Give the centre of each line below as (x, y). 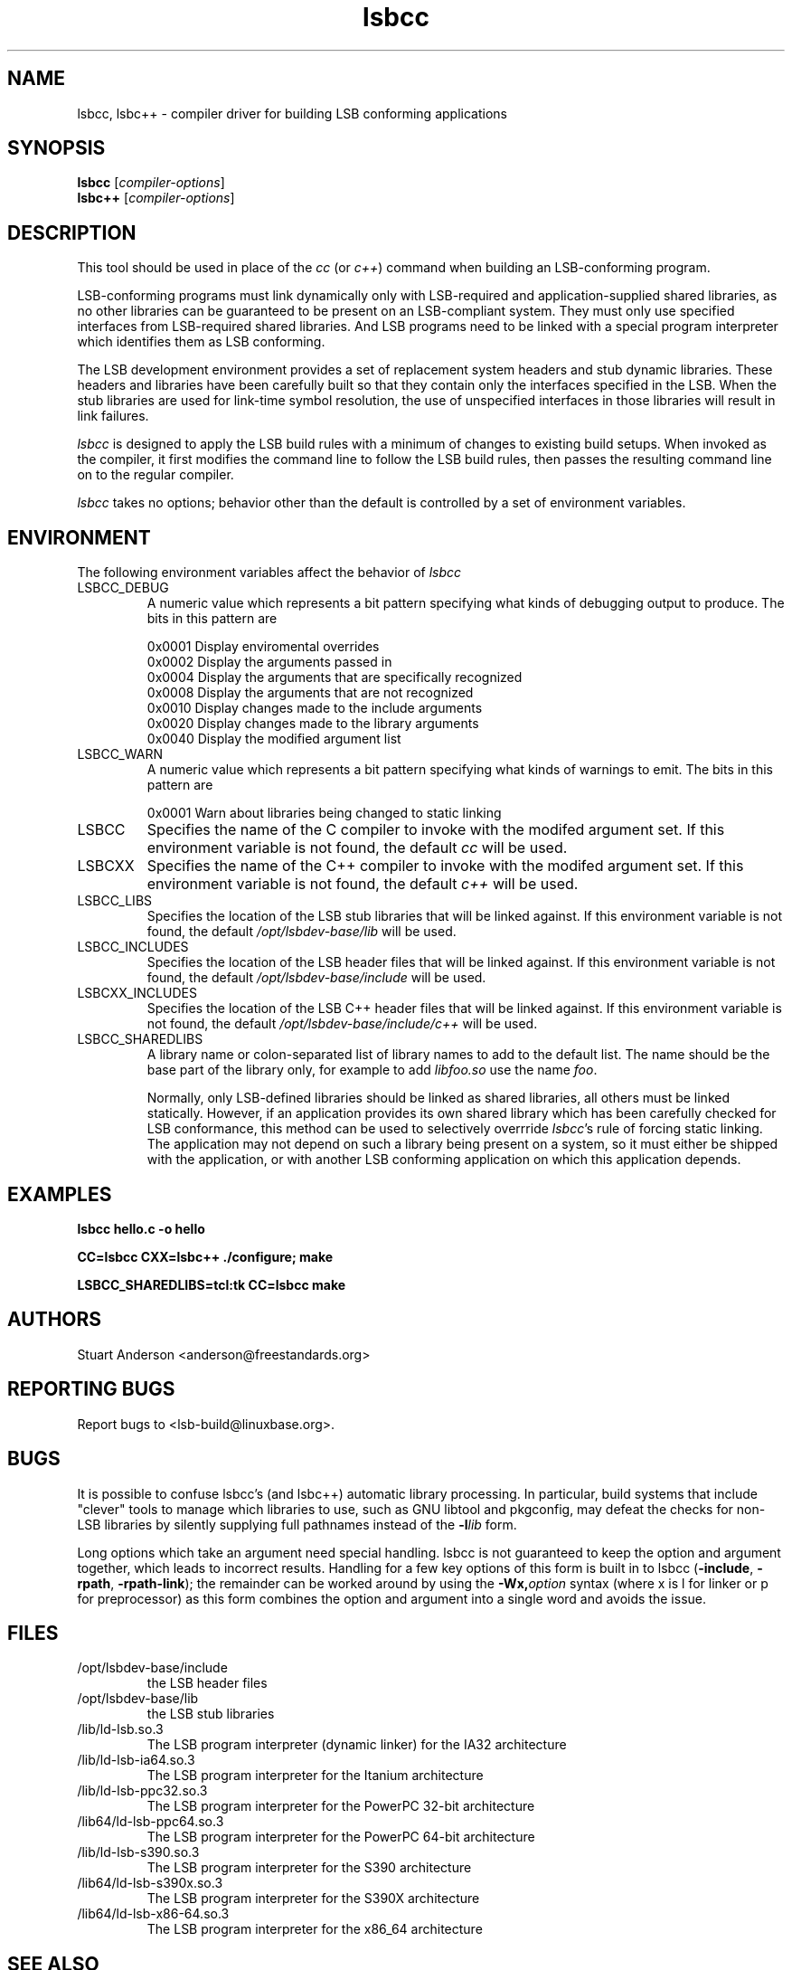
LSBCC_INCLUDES (133, 947)
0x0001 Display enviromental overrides (263, 647)
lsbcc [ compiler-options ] (151, 183)
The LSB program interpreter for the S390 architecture (309, 1868)
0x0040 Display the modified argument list (274, 739)
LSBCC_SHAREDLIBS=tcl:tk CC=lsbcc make (212, 1284)
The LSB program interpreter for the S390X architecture (313, 1899)
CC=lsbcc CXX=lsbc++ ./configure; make (205, 1256)
